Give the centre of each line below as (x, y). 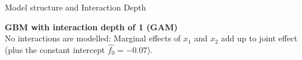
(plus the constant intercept (55, 50)
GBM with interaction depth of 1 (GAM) (91, 27)
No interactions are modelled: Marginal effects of (93, 38)
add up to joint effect (259, 38)
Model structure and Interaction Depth (75, 7)
